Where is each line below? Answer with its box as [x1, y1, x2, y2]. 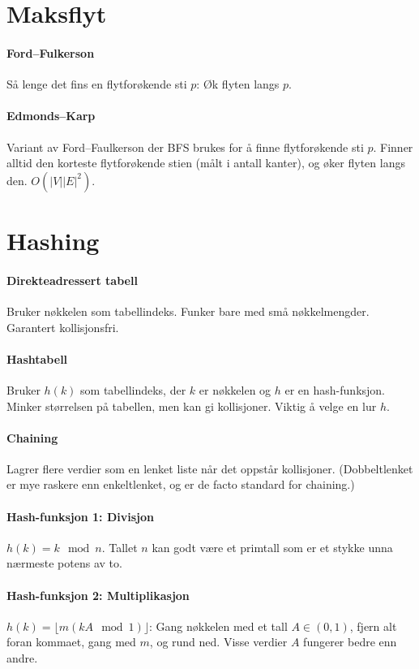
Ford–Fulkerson [6, 44, 95, 61]
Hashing [6, 223, 100, 257]
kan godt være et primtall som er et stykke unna [152, 538, 393, 555]
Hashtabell [6, 350, 68, 367]
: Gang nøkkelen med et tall [149, 617, 288, 634]
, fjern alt [349, 617, 397, 634]
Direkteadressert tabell [6, 271, 138, 288]
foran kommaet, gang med [6, 633, 136, 650]
